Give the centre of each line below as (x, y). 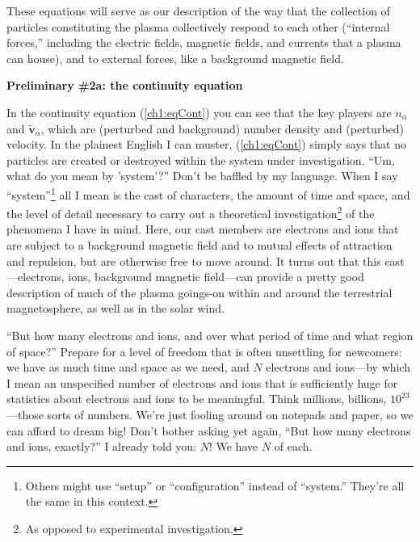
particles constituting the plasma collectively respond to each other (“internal (198, 26)
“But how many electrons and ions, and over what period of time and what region (210, 335)
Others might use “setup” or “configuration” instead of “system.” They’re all (215, 485)
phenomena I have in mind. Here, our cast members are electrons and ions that (203, 229)
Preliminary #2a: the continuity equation (125, 85)
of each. (293, 446)
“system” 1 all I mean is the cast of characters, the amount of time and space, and (208, 193)
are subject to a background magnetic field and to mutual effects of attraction (199, 245)
